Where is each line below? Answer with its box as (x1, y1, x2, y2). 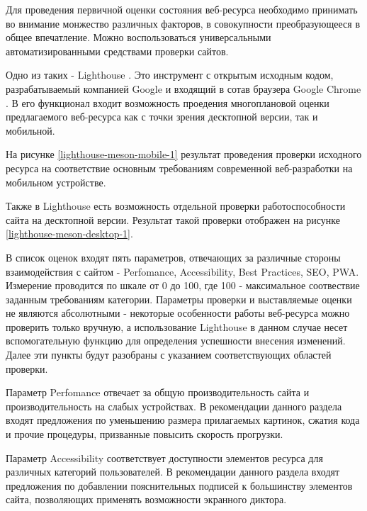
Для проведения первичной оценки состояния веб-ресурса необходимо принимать (6, 2, 358, 16)
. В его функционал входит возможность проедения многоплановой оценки (6, 95, 329, 110)
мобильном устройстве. (6, 174, 106, 189)
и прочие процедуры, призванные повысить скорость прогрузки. (6, 427, 283, 442)
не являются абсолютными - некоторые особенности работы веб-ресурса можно (6, 305, 350, 320)
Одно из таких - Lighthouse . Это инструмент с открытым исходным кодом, (6, 67, 334, 82)
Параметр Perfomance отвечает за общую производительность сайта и (6, 385, 310, 400)
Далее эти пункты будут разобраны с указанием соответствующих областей (6, 347, 332, 362)
